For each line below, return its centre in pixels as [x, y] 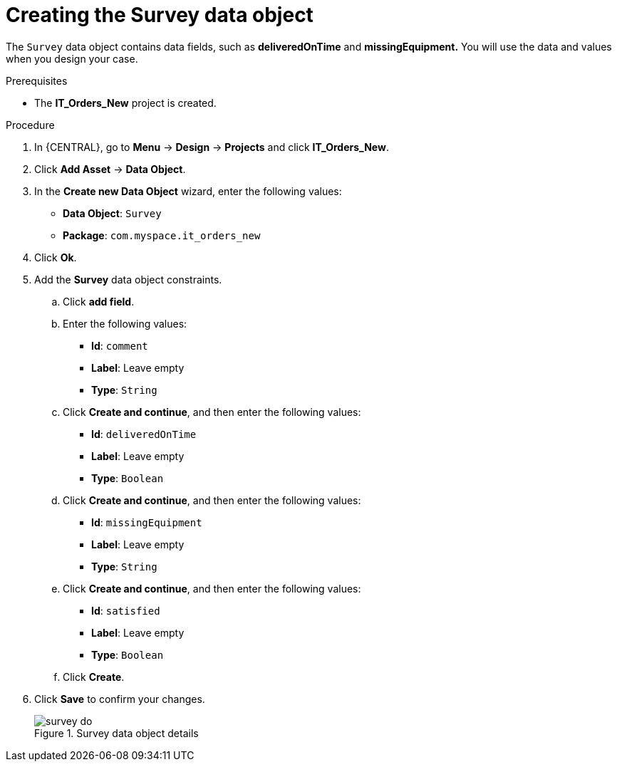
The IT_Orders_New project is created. [125, 103]
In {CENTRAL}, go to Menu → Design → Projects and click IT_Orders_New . [212, 147]
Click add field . [99, 301]
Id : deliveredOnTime [144, 434]
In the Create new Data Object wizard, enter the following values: [188, 191]
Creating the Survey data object [160, 15]
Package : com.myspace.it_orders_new [162, 235]
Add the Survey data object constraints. [128, 279]
